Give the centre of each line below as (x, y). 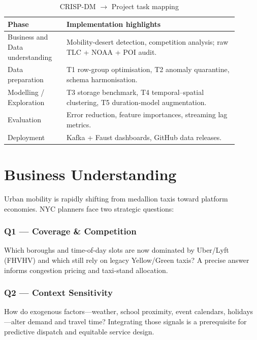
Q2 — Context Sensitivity (58, 293)
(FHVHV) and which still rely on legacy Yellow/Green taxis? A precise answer (127, 260)
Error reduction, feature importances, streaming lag (147, 114)
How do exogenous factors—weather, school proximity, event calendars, (115, 311)
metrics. (79, 124)
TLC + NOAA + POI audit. (111, 52)
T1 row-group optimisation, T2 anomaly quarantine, (148, 69)
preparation (26, 79)
